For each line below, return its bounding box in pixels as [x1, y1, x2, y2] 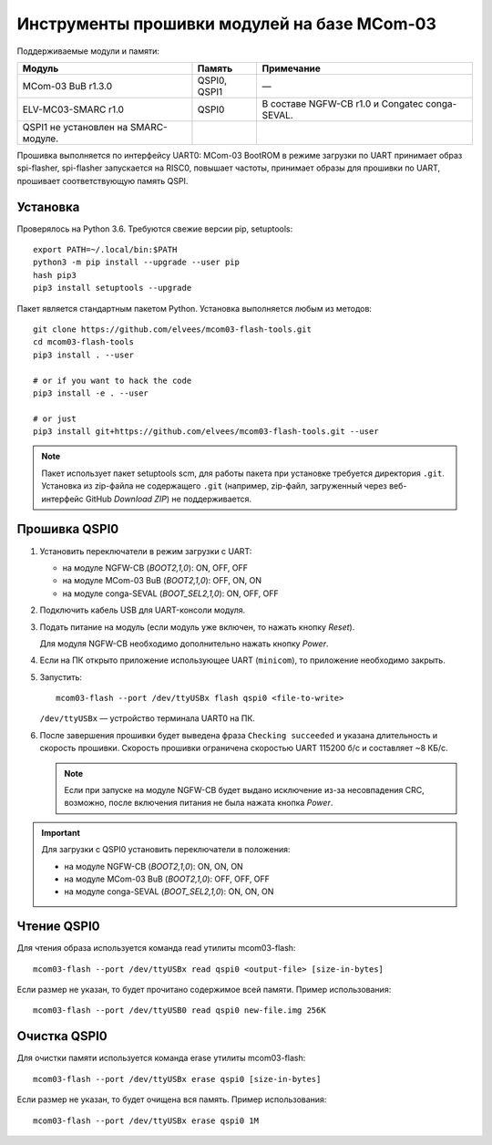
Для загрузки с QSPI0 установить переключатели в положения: [41, 844, 291, 855]
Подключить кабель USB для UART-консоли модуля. [39, 604, 246, 615]
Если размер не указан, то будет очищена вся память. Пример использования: [16, 1094, 327, 1105]
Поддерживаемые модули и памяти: [16, 46, 159, 57]
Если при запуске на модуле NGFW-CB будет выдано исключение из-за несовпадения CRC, [64, 785, 425, 796]
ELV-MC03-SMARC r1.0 [22, 103, 125, 116]
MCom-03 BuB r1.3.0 [22, 79, 113, 92]
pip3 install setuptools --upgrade [33, 283, 192, 294]
